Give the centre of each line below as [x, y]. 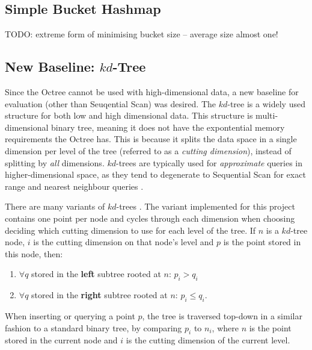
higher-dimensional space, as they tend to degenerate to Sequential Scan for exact [155, 174]
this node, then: [34, 253]
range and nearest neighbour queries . [74, 186]
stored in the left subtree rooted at [96, 274]
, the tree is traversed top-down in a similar [222, 315]
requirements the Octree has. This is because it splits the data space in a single [151, 139]
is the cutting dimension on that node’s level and [124, 242]
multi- [267, 115]
